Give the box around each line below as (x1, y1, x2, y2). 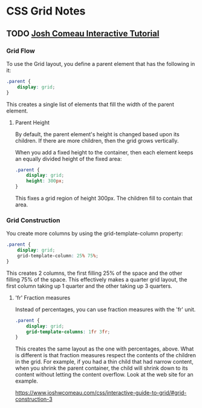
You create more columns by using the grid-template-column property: (6, 230, 183, 237)
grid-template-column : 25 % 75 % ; (17, 253, 99, 259)
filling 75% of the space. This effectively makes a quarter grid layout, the (6, 275, 187, 283)
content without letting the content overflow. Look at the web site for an (15, 371, 194, 378)
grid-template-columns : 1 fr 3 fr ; (26, 329, 111, 335)
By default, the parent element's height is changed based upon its (15, 130, 180, 137)
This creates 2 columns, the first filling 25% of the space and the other (6, 269, 183, 277)
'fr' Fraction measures (15, 294, 71, 301)
